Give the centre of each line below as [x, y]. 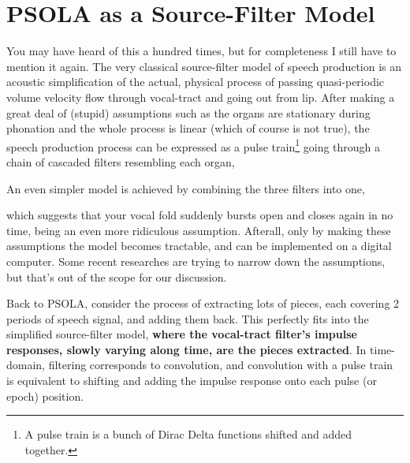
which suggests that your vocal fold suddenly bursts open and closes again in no [200, 215]
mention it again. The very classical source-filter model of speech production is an [204, 66]
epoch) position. [45, 396]
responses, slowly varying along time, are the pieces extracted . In [186, 349]
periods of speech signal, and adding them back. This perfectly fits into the [188, 318]
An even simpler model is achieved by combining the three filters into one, [186, 188]
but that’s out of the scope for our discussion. [117, 276]
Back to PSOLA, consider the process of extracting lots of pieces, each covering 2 [203, 303]
